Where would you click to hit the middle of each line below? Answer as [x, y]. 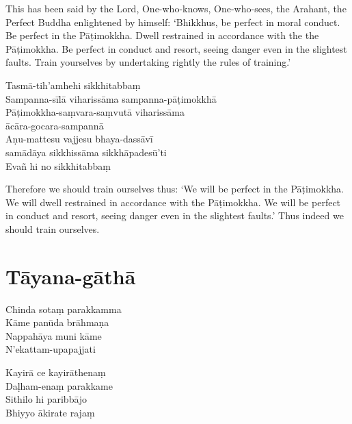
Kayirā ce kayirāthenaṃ [56, 372]
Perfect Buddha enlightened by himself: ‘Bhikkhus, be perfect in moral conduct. [173, 22]
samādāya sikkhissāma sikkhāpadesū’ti [86, 152]
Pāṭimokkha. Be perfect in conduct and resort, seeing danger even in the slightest [176, 48]
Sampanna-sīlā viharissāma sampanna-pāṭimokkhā [111, 98]
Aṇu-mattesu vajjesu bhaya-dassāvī [79, 139]
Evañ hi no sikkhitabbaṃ [58, 165]
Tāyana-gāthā [71, 276]
